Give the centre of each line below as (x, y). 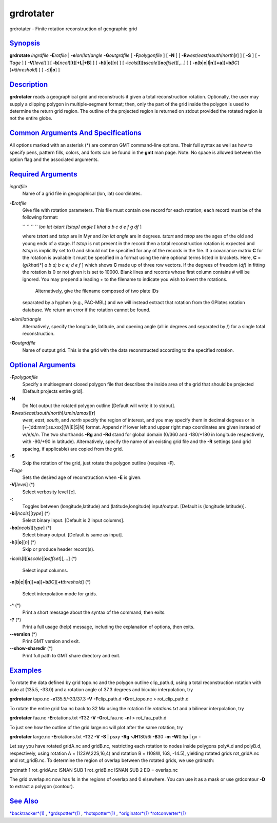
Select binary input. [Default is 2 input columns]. (73, 520)
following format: (40, 217)
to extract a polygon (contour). (42, 787)
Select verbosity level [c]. (49, 492)
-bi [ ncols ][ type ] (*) (30, 513)
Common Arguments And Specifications (76, 133)
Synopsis (25, 43)
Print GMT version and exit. (51, 641)
